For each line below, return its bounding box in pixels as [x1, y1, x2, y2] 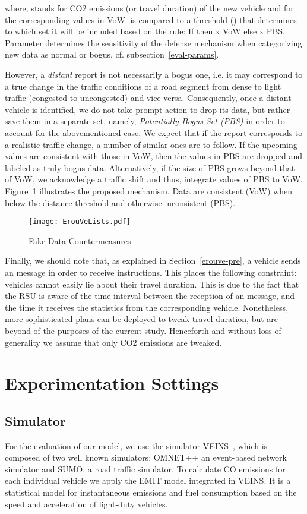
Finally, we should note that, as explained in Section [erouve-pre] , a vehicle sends [5, 254, 301, 267]
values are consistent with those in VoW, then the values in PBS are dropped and [5, 150, 303, 162]
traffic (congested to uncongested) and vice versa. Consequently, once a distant [5, 92, 292, 104]
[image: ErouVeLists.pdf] [29, 217, 131, 226]
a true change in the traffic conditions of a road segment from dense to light [5, 80, 281, 92]
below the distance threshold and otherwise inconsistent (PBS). [5, 196, 236, 209]
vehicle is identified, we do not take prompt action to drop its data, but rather [5, 103, 290, 115]
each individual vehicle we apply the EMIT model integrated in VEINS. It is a [5, 474, 291, 487]
